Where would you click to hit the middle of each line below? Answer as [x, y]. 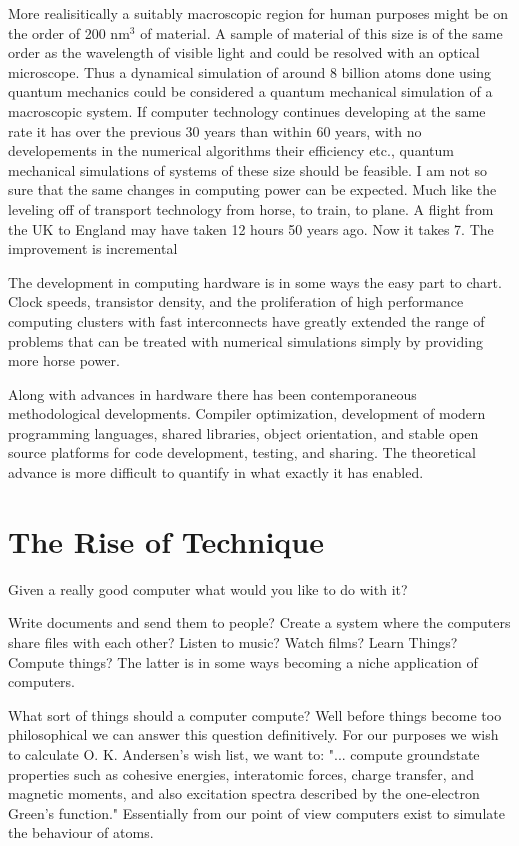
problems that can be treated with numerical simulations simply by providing [245, 340]
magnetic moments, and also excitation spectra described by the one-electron [244, 793]
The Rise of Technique [166, 540]
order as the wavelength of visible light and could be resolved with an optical [244, 52]
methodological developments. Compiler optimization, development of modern [247, 413]
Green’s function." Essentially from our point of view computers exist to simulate [256, 812]
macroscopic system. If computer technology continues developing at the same [247, 110]
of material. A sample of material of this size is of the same [321, 32]
